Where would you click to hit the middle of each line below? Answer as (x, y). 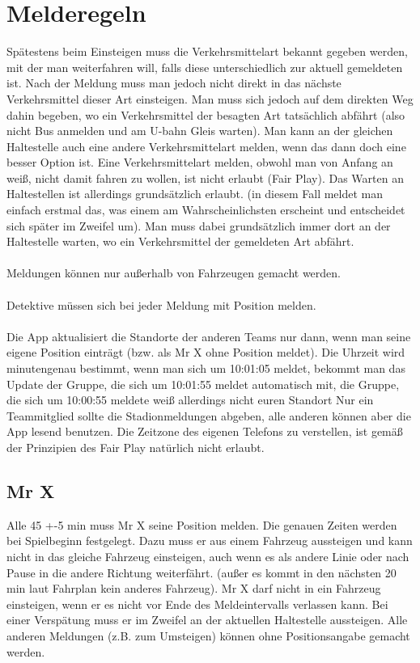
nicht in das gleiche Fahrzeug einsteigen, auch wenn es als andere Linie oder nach (208, 556)
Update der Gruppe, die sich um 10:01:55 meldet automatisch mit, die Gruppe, (203, 384)
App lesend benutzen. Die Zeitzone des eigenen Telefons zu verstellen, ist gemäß (205, 431)
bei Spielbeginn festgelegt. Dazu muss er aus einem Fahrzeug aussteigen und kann (210, 541)
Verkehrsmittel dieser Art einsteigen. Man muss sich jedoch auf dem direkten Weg (210, 98)
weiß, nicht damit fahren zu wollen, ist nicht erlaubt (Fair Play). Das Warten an (205, 177)
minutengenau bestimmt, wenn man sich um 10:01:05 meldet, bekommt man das (206, 368)
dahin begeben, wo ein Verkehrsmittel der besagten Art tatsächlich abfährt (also (206, 114)
